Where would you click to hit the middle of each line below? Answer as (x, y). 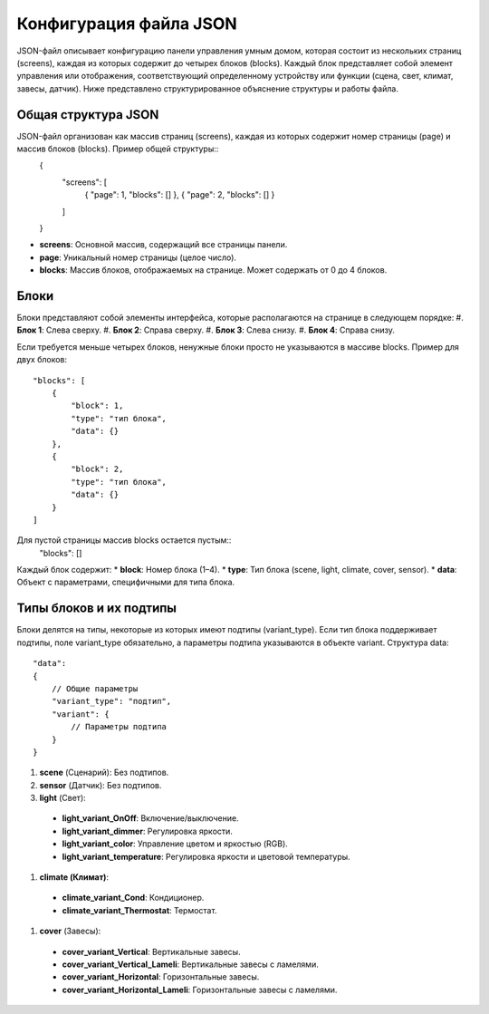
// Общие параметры (95, 688)
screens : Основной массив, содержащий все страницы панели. (163, 245)
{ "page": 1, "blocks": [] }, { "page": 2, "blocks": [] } (180, 195)
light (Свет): (62, 798)
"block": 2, (97, 469)
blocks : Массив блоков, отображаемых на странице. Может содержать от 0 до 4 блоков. (213, 270)
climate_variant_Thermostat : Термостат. (139, 910)
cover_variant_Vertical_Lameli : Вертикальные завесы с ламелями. (190, 964)
